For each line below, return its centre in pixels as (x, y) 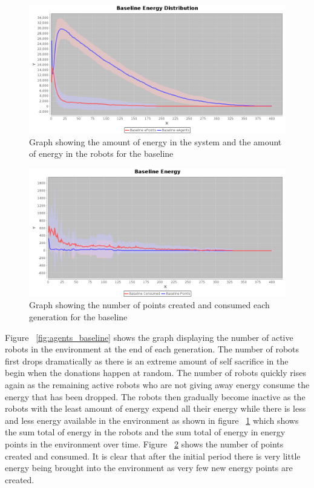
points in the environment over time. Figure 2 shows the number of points (144, 443)
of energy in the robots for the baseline (101, 153)
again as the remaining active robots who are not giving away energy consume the (157, 384)
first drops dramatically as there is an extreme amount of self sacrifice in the (147, 361)
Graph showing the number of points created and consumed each (149, 305)
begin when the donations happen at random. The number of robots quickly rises (155, 373)
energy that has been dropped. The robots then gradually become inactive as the (155, 396)
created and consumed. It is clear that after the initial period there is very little (153, 456)
